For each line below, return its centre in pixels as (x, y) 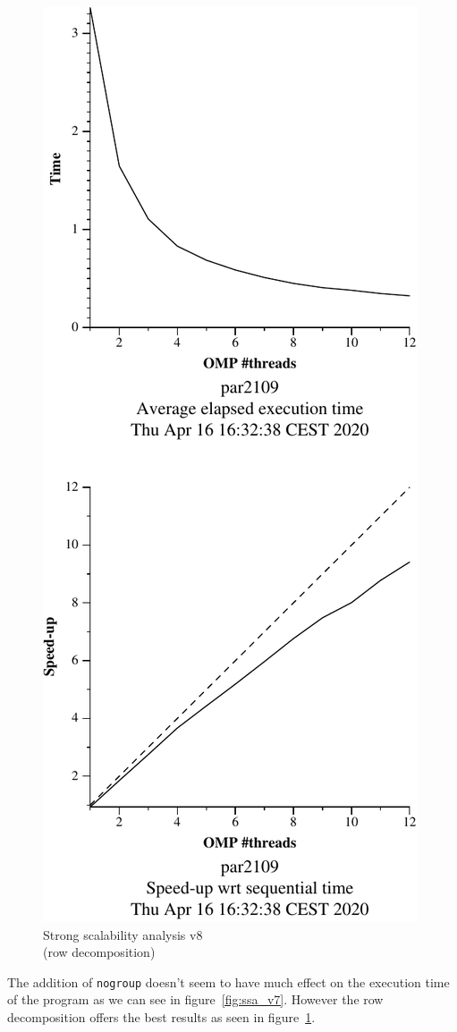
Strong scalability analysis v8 (123, 934)
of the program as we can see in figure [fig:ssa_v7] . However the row (195, 999)
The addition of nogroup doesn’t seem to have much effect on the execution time (228, 981)
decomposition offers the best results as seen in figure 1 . (161, 1017)
